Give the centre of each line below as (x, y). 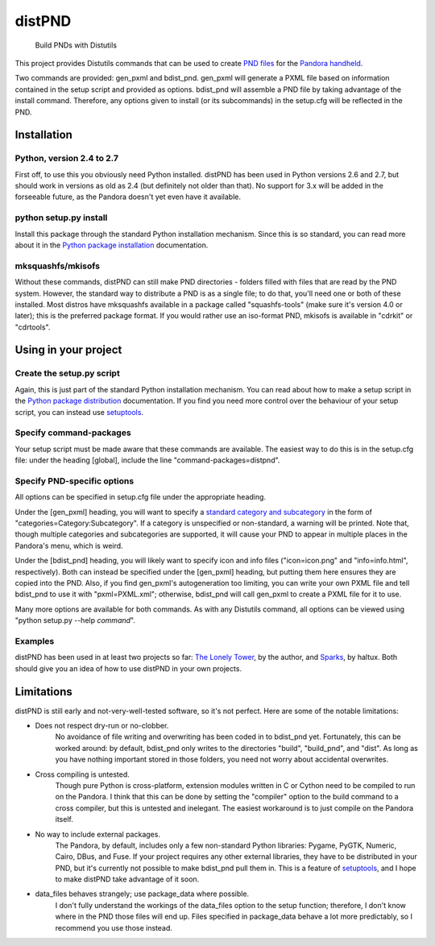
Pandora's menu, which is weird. (69, 546)
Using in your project (68, 350)
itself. (64, 819)
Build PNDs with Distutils (76, 45)
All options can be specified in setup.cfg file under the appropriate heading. (140, 497)
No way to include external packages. (98, 834)
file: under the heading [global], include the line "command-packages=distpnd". (147, 460)
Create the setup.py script (67, 373)
